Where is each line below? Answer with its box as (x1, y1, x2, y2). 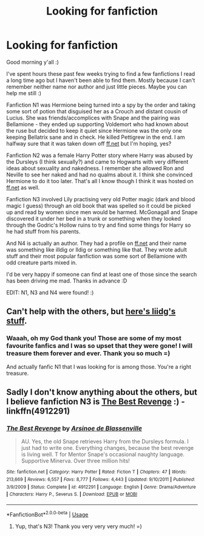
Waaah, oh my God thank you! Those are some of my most (6, 334, 182, 343)
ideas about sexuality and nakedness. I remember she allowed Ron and (6, 164, 184, 172)
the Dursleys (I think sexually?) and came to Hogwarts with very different (6, 158, 189, 165)
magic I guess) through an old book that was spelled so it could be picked (6, 202, 191, 209)
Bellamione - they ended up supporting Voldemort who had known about (6, 120, 189, 128)
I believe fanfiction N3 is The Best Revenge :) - (6, 397, 185, 407)
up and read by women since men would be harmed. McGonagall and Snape (6, 208, 198, 216)
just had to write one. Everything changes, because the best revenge (21, 444, 194, 452)
